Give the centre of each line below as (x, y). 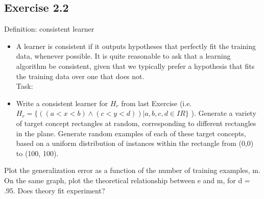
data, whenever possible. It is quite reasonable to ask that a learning (123, 56)
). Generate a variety (224, 113)
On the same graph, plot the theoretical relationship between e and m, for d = (127, 180)
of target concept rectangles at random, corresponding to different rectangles (136, 123)
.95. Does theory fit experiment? (55, 190)
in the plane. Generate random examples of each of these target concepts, (131, 133)
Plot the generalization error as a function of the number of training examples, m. (132, 170)
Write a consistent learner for (62, 103)
